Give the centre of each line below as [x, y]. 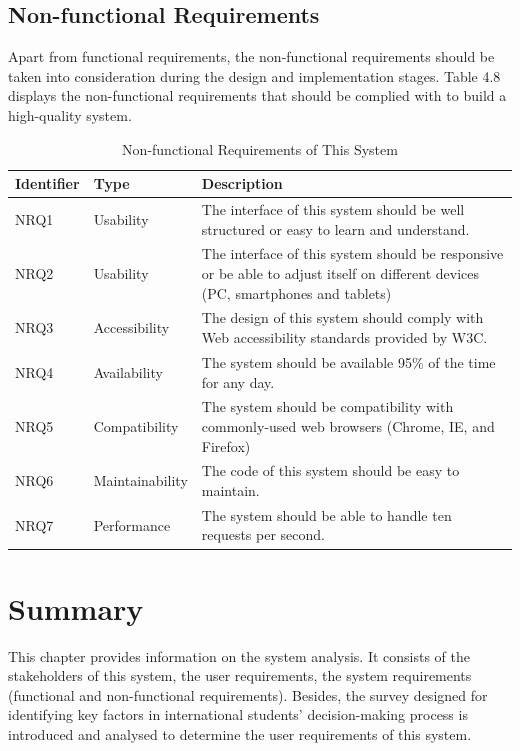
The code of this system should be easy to [330, 470]
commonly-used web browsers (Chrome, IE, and [348, 425]
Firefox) [226, 445]
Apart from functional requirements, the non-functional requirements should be [251, 56]
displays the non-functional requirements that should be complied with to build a [257, 95]
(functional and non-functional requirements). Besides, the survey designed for [248, 694]
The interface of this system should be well [333, 209]
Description [242, 183]
